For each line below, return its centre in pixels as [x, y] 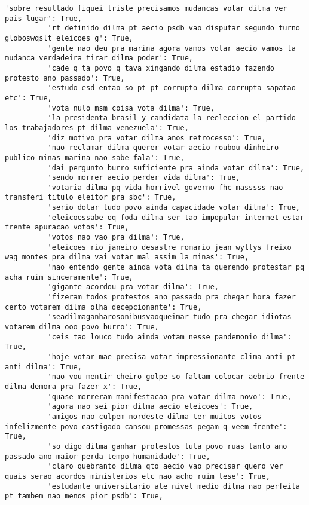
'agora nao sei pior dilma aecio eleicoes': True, [150, 407]
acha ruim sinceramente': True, [69, 277]
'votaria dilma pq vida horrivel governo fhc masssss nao [165, 187]
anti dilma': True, [43, 367]
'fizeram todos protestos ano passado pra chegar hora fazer [172, 297]
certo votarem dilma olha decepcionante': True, [103, 307]
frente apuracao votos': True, [67, 227]
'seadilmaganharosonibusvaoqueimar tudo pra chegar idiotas [169, 317]
